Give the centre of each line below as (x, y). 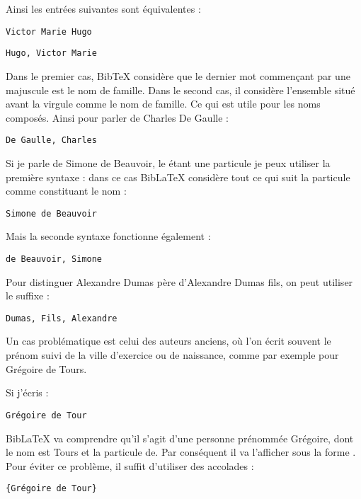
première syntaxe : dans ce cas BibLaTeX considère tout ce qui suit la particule (178, 177)
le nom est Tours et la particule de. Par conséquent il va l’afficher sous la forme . (181, 452)
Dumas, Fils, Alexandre (62, 318)
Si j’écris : (27, 392)
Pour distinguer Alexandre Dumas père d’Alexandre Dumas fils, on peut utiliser (179, 281)
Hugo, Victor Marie (51, 53)
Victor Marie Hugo (49, 31)
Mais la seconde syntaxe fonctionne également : (108, 236)
